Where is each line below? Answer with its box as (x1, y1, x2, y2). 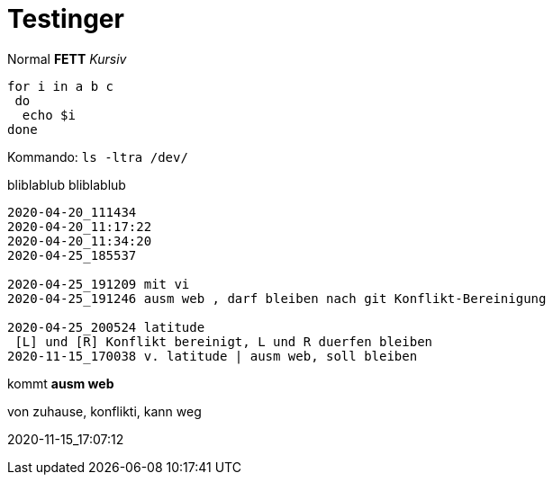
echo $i (22, 107, 76, 122)
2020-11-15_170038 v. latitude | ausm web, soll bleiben (7, 348, 418, 363)
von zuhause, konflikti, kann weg (7, 403, 202, 419)
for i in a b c (7, 78, 114, 94)
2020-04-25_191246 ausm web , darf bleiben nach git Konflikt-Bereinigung (7, 290, 547, 306)
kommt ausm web (7, 375, 114, 391)
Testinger (7, 4, 124, 34)
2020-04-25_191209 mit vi (7, 276, 190, 291)
